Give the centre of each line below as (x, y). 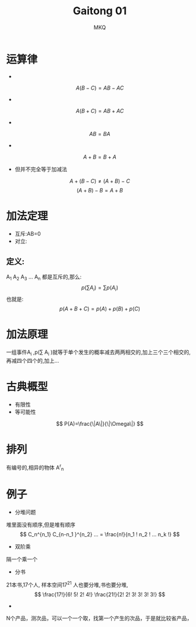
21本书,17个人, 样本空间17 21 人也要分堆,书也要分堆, (67, 584)
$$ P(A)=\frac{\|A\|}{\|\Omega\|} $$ (100, 423)
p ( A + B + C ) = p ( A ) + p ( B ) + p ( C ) (100, 309)
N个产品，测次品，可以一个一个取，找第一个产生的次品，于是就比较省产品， (99, 618)
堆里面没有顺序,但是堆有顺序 (41, 525)
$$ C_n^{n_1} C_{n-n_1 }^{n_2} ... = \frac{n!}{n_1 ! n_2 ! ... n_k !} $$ (100, 534)
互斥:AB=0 (28, 233)
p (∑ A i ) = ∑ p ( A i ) (100, 288)
